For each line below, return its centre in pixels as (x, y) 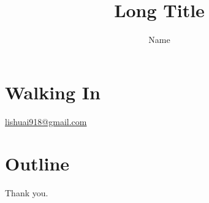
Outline (37, 163)
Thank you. (27, 193)
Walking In (53, 92)
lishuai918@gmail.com (46, 121)
